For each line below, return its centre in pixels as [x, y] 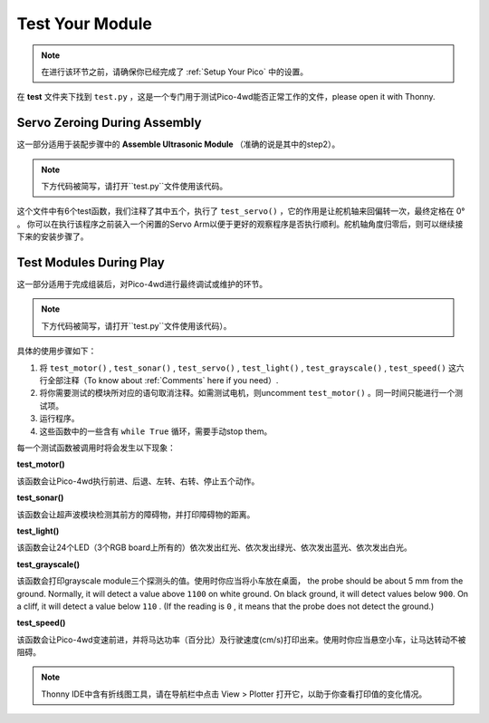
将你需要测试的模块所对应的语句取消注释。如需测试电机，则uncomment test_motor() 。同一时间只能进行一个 [247, 393]
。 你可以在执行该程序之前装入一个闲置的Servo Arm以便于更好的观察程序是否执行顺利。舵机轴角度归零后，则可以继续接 [240, 224]
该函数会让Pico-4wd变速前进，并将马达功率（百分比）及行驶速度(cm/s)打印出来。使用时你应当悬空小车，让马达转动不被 [241, 640]
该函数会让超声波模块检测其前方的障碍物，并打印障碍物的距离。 [136, 514]
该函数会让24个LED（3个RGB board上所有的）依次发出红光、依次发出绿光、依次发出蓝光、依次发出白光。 [214, 547]
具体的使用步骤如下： [57, 351]
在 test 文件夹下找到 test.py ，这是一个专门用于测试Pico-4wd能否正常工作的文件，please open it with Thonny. [226, 97]
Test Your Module [85, 24]
